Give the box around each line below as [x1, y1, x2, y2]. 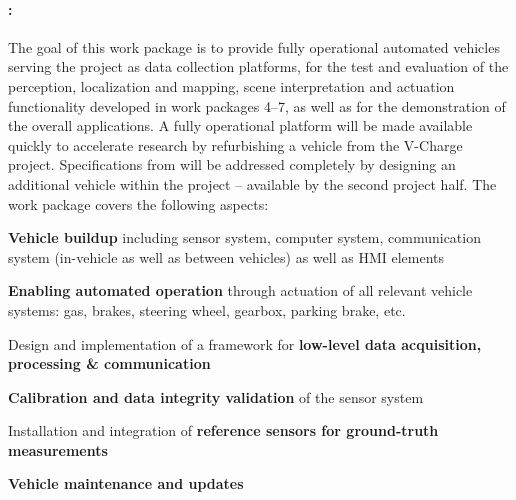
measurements [8, 439, 108, 460]
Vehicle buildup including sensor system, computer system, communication [8, 227, 481, 248]
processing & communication [8, 353, 211, 374]
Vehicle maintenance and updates [8, 473, 244, 494]
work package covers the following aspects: [8, 193, 269, 214]
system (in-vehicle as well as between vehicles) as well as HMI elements [8, 246, 445, 267]
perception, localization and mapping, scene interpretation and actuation [8, 75, 455, 96]
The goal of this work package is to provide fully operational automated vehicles [8, 36, 500, 57]
